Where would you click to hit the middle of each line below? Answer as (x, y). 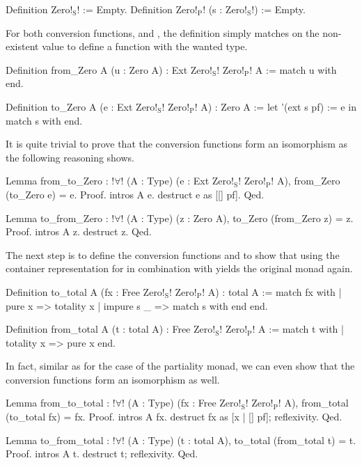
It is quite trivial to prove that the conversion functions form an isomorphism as (177, 144)
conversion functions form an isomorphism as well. (113, 379)
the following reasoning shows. (70, 157)
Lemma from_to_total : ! (61, 403)
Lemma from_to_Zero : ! (60, 181)
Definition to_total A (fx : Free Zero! (85, 291)
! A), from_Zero (306, 181)
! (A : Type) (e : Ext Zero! (177, 181)
